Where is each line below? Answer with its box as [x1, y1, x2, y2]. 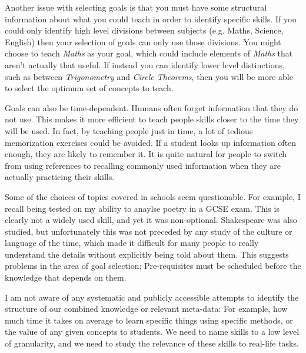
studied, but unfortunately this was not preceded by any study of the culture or [5, 225, 292, 237]
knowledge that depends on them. [5, 271, 127, 284]
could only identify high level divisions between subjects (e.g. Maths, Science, [5, 24, 284, 36]
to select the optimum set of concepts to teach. [5, 82, 174, 94]
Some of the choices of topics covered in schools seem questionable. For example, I [5, 190, 301, 202]
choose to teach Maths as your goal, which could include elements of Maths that [5, 47, 293, 59]
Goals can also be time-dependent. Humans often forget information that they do [5, 101, 298, 114]
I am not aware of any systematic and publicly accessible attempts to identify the [5, 291, 299, 303]
